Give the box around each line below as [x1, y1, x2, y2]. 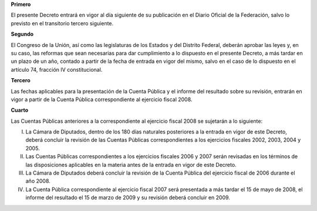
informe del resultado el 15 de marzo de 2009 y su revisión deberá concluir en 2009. [25, 194, 230, 201]
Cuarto [11, 106, 29, 114]
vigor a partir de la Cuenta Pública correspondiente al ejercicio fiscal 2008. [11, 96, 193, 103]
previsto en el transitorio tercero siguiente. [11, 19, 114, 26]
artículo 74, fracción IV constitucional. [11, 66, 103, 73]
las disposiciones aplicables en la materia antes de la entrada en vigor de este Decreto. [25, 161, 237, 168]
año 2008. [25, 177, 51, 185]
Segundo [11, 31, 34, 38]
